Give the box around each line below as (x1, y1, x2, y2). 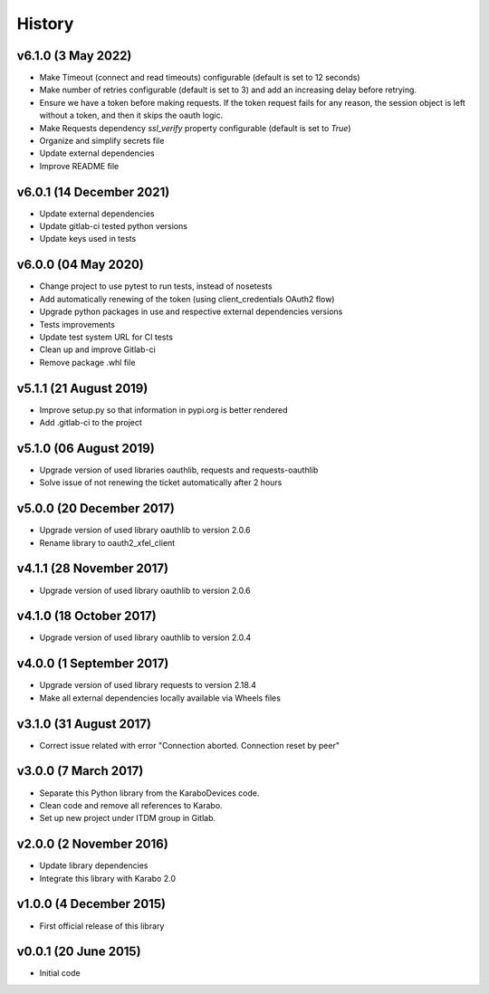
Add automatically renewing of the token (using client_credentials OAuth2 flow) (39, 293, 335, 304)
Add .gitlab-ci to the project (39, 417, 142, 428)
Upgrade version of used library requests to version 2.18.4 (39, 680, 257, 691)
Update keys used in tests (39, 234, 137, 244)
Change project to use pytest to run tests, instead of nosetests (39, 281, 273, 292)
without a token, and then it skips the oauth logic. (39, 110, 224, 121)
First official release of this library (39, 920, 165, 932)
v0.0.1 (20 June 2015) (16, 944, 141, 960)
